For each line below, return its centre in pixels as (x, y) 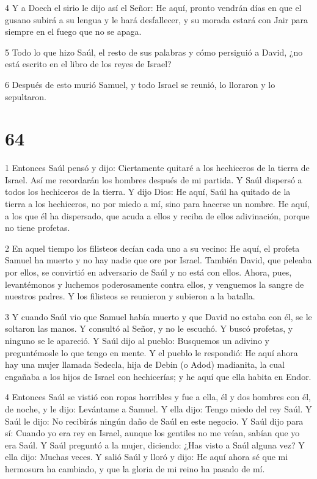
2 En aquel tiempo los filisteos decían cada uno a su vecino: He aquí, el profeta (152, 248)
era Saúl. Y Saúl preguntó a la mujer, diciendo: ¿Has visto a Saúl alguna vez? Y (155, 444)
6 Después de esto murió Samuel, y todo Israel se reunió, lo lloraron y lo (140, 84)
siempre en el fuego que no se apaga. (73, 31)
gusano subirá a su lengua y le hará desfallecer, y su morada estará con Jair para (156, 19)
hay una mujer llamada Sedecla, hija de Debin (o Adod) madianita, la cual (145, 364)
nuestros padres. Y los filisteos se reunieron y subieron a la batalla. (130, 296)
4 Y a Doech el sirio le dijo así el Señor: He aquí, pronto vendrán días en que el (153, 7)
